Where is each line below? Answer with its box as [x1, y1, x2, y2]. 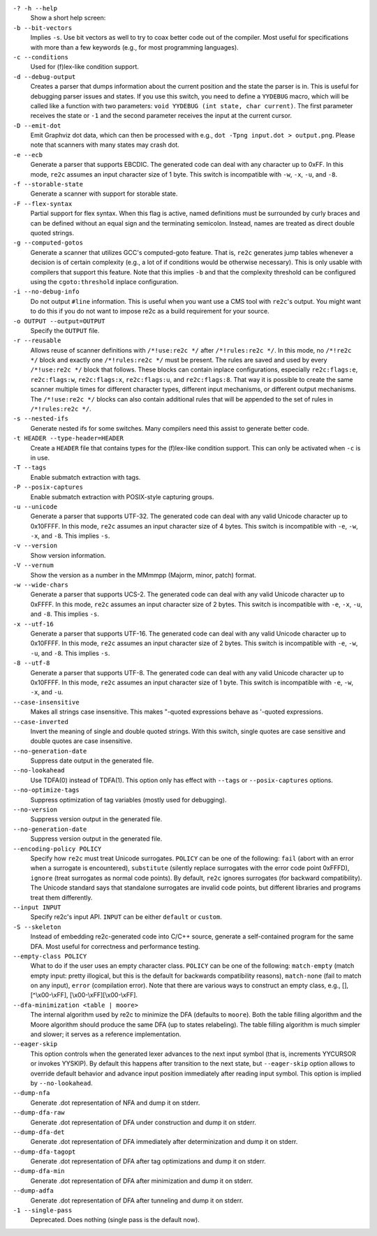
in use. [30, 453, 50, 462]
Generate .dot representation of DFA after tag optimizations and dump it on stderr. [30, 1157, 267, 1165]
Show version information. [30, 551, 106, 559]
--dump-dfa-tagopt [13, 1147, 76, 1156]
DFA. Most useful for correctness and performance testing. [30, 942, 200, 950]
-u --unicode [13, 503, 58, 510]
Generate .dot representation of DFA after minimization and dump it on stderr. [30, 1177, 253, 1185]
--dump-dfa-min [13, 1167, 66, 1175]
